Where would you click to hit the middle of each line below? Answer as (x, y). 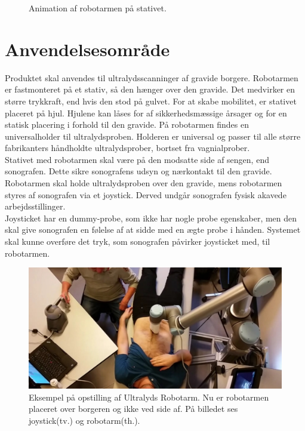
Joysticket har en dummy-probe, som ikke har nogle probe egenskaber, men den (151, 218)
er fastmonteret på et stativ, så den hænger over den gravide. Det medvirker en (150, 89)
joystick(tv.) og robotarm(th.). (84, 420)
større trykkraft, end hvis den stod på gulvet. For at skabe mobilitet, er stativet (151, 101)
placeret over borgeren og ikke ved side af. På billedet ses (133, 409)
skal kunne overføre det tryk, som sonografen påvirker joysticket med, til (138, 241)
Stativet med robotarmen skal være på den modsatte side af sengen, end (137, 159)
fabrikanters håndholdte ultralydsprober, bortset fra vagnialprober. (127, 148)
